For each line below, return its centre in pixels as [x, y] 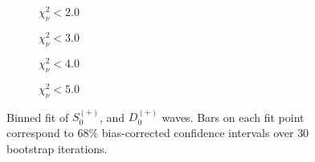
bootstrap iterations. [57, 148]
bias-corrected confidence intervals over [198, 132]
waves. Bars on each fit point [233, 117]
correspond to [40, 132]
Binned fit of [38, 117]
